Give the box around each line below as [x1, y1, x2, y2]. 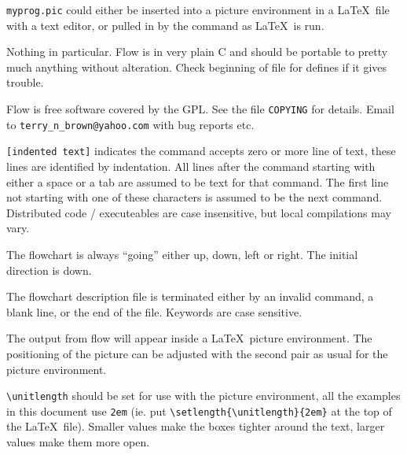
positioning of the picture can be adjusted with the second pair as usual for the [6, 345, 388, 361]
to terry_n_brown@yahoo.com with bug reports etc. [6, 116, 255, 132]
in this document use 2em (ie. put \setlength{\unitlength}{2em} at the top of [6, 402, 392, 419]
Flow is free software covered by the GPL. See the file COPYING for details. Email [6, 101, 394, 117]
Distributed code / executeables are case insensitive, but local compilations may [6, 204, 391, 220]
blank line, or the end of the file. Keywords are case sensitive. [6, 303, 302, 320]
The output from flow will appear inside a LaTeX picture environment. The [6, 330, 372, 346]
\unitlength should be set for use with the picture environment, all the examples [6, 387, 401, 404]
